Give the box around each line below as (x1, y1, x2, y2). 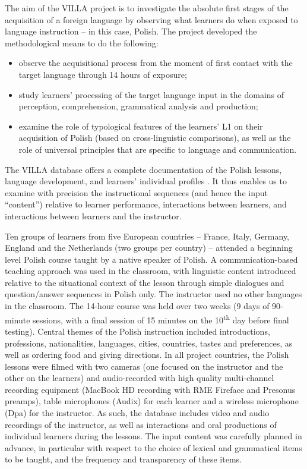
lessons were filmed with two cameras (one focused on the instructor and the (5, 360, 283, 372)
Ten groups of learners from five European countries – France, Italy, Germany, (5, 229, 290, 242)
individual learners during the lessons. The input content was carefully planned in (5, 430, 302, 442)
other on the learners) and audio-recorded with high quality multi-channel (5, 372, 274, 384)
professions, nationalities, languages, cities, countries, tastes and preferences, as (5, 336, 293, 349)
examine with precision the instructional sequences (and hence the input (5, 186, 268, 199)
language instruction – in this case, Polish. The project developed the (5, 25, 257, 37)
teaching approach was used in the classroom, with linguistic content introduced (5, 265, 296, 277)
